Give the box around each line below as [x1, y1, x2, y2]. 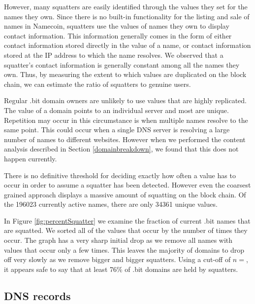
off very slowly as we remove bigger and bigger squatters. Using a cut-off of [4, 254, 231, 265]
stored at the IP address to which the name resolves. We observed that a [4, 49, 223, 60]
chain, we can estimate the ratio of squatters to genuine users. [4, 78, 191, 89]
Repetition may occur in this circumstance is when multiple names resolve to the [4, 114, 248, 125]
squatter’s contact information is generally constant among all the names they [4, 59, 240, 70]
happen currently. [4, 153, 57, 163]
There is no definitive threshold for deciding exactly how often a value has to [4, 170, 236, 180]
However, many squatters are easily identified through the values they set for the [4, 1, 248, 11]
